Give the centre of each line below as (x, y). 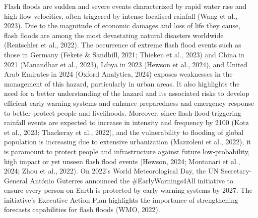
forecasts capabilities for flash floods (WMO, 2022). (82, 209)
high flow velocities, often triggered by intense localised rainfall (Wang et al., (121, 16)
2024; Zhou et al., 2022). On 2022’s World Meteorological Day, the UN (111, 171)
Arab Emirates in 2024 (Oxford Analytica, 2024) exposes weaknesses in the (118, 74)
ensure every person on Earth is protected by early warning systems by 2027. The (128, 190)
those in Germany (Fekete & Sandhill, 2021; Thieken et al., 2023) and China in (124, 54)
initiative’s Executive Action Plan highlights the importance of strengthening (121, 199)
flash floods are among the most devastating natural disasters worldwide (114, 35)
